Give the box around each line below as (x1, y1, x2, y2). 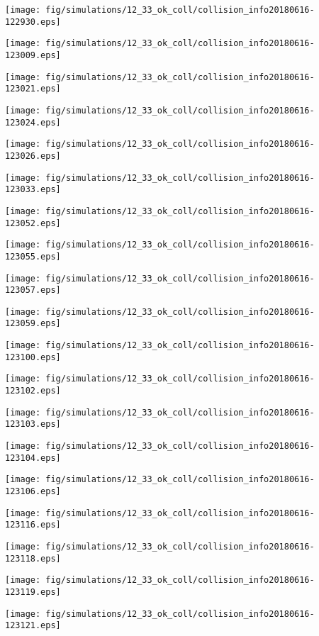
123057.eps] (5, 285, 61, 296)
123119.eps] (5, 586, 61, 597)
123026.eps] (5, 150, 61, 161)
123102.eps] (5, 386, 61, 396)
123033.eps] (5, 184, 61, 195)
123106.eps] (5, 486, 61, 497)
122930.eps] (5, 16, 61, 27)
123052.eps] (5, 218, 61, 228)
